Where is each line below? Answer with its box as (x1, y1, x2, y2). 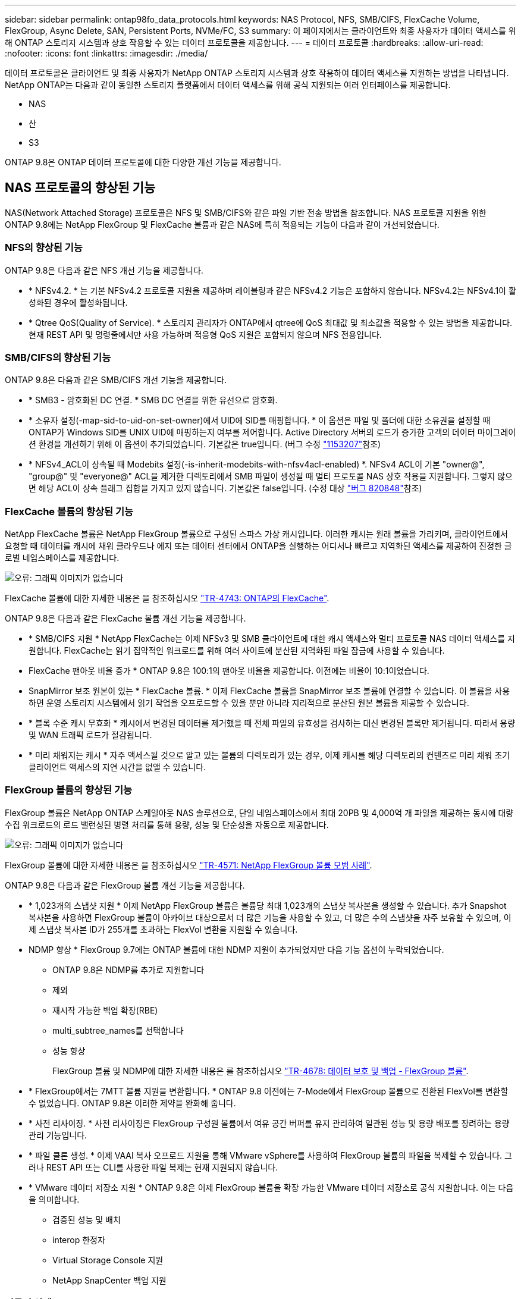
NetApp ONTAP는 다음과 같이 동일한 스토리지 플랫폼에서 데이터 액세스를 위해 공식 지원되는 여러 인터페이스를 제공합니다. (5, 80, 451, 90)
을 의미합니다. (29, 1194, 80, 1204)
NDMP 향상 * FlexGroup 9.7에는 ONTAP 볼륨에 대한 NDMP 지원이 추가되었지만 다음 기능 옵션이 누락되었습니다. (29, 944, 444, 955)
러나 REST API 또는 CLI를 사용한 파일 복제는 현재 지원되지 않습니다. (29, 1162, 278, 1172)
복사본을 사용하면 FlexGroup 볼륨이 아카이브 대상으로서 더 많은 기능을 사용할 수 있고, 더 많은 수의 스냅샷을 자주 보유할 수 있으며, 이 (29, 912, 511, 923)
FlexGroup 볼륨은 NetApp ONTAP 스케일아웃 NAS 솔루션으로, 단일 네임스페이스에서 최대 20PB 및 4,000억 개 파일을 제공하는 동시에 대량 (5, 807, 514, 818)
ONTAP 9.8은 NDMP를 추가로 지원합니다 (52, 964, 205, 975)
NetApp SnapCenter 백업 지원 (52, 1275, 167, 1285)
